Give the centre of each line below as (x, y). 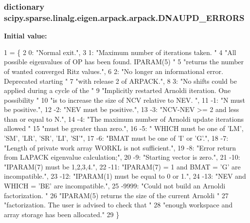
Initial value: (26, 36)
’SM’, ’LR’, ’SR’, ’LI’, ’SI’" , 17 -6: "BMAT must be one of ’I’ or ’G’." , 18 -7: (116, 138)
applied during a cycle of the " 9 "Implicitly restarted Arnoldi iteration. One (117, 90)
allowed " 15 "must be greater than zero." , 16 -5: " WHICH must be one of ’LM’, (124, 128)
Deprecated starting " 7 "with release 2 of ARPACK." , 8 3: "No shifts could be (120, 81)
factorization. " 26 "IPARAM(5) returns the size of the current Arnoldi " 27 (116, 195)
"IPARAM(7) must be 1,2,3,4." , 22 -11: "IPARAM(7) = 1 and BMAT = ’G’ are (122, 166)
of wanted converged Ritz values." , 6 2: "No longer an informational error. (114, 71)
